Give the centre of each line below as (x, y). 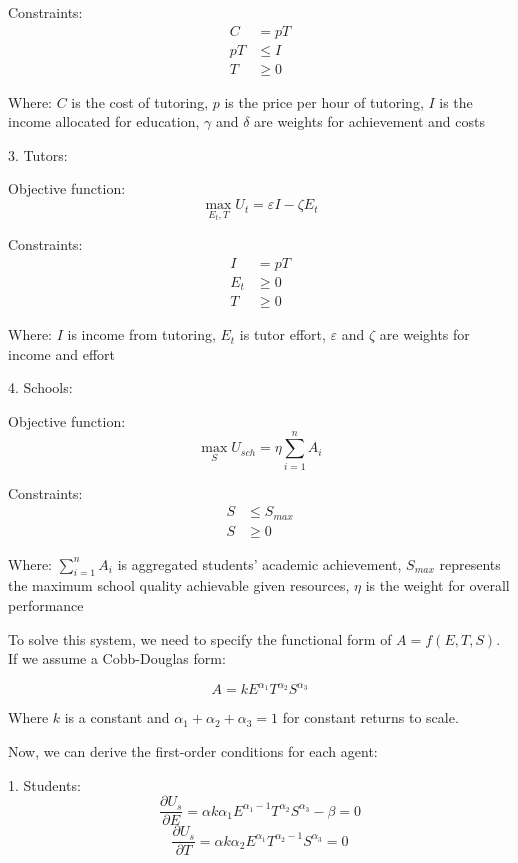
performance (46, 605)
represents (470, 563)
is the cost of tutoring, (140, 101)
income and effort (61, 353)
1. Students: (44, 784)
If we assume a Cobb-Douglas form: (117, 658)
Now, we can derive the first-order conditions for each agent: (193, 750)
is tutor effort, (282, 334)
